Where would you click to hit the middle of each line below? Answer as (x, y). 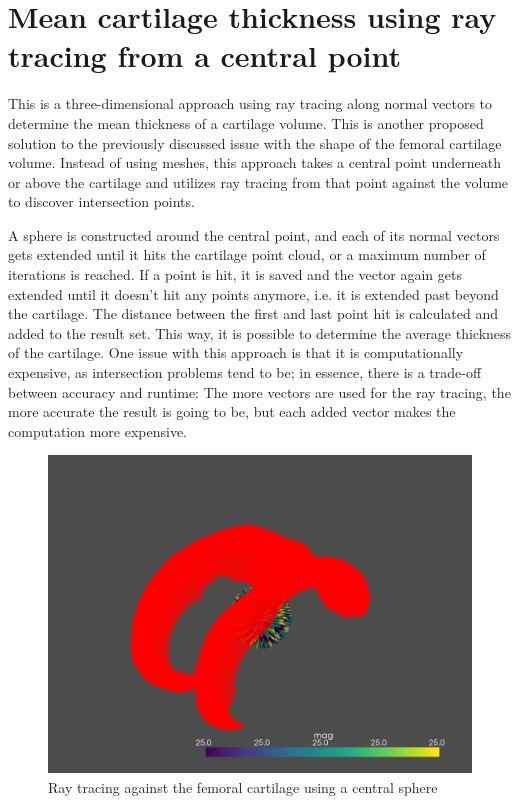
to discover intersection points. (101, 201)
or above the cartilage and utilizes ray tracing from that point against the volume (258, 181)
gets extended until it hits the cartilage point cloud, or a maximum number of (247, 254)
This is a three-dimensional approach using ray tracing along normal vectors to (250, 103)
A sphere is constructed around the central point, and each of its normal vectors (254, 234)
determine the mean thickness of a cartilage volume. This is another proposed (246, 122)
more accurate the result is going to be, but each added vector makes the (232, 411)
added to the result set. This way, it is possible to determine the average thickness (260, 332)
